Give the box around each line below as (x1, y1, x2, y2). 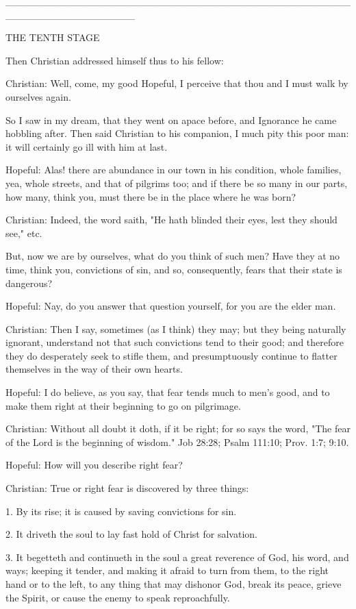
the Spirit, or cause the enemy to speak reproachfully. (5, 590, 230, 604)
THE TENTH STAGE (5, 30, 100, 45)
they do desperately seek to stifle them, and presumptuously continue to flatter (5, 348, 338, 362)
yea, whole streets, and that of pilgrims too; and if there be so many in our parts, (5, 175, 348, 190)
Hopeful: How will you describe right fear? (5, 458, 183, 472)
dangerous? (5, 275, 53, 290)
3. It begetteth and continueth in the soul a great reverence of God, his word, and (5, 549, 349, 564)
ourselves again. (5, 89, 71, 103)
